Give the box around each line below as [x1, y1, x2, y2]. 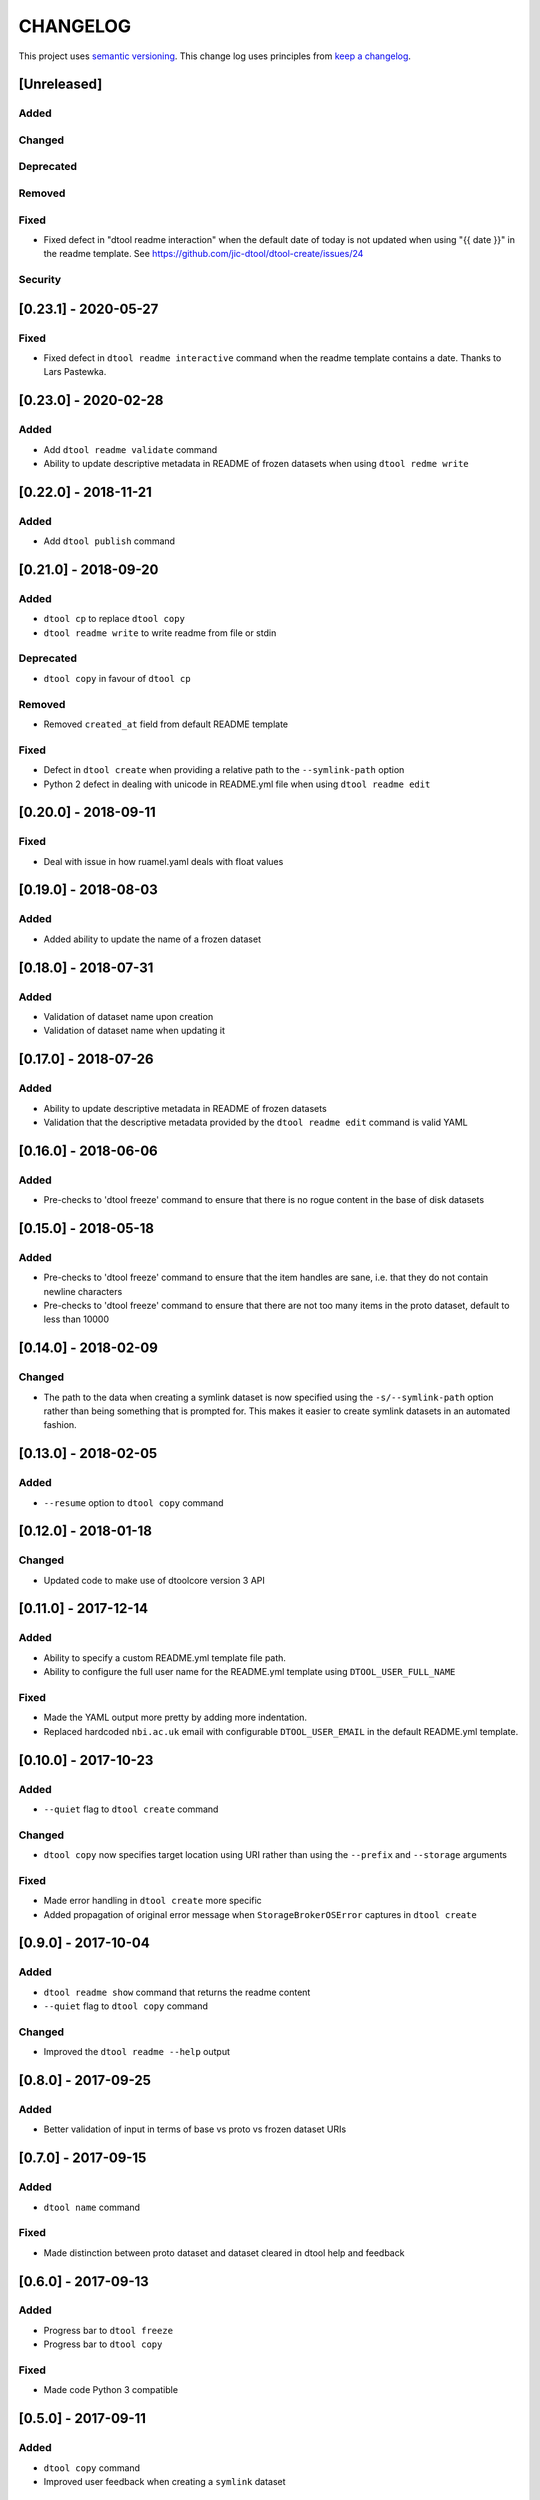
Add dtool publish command [43, 535, 175, 547]
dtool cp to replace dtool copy [43, 613, 185, 625]
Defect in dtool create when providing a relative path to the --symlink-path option [43, 764, 405, 776]
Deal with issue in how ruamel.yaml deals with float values [43, 855, 284, 867]
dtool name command [43, 2201, 140, 2213]
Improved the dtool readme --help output [43, 2046, 230, 2058]
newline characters [43, 1285, 123, 1297]
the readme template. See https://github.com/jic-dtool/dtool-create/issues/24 [43, 248, 364, 260]
